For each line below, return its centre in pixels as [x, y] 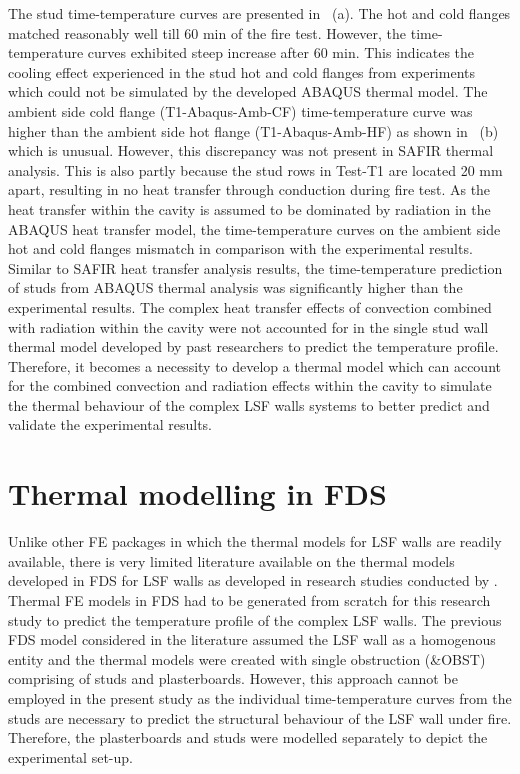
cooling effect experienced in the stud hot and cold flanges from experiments [241, 71]
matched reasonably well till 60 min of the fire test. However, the [207, 32]
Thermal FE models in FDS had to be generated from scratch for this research [249, 599]
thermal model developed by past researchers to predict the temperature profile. [253, 346]
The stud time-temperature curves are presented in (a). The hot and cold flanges [259, 13]
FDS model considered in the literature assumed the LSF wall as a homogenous [252, 639]
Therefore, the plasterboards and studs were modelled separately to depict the [248, 737]
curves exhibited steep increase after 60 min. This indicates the [281, 52]
